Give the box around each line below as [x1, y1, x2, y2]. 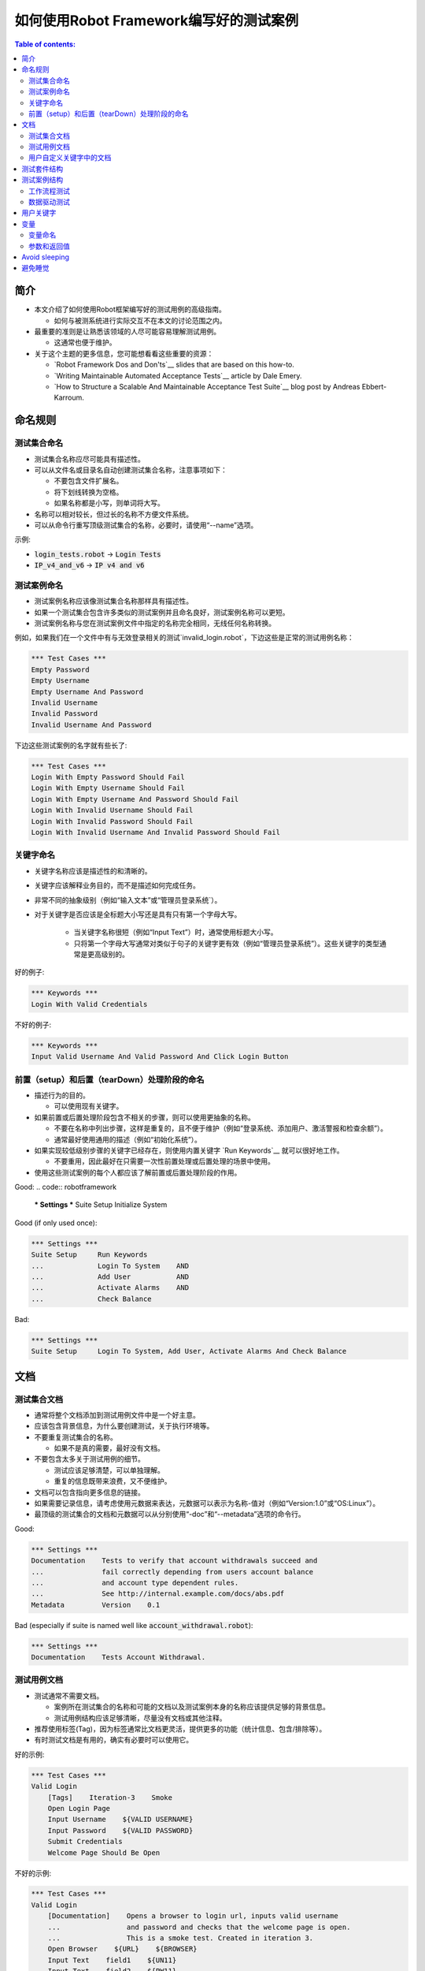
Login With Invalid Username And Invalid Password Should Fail [31, 828, 281, 837]
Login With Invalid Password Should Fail [31, 817, 194, 825]
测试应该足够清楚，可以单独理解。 [54, 1465, 164, 1474]
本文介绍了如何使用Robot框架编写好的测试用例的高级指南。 [34, 304, 226, 315]
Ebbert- [361, 382, 387, 391]
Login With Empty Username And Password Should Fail [31, 795, 239, 803]
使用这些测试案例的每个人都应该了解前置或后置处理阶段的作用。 [34, 1168, 242, 1177]
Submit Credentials [47, 1837, 124, 1846]
